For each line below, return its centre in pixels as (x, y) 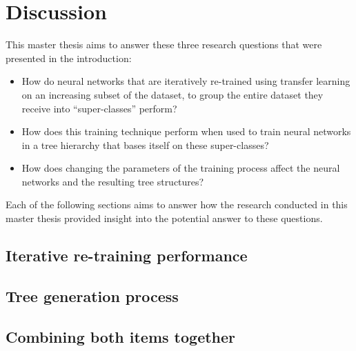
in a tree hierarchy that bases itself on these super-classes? (145, 144)
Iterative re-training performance (127, 255)
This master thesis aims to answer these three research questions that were (164, 44)
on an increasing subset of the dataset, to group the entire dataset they (172, 94)
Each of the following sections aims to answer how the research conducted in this (177, 204)
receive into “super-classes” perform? (99, 108)
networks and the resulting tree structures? (113, 181)
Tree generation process (92, 295)
